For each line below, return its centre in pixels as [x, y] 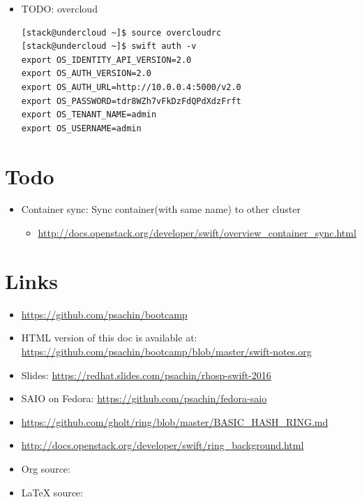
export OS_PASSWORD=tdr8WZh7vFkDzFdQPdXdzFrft [131, 101]
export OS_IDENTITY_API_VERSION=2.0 [106, 60]
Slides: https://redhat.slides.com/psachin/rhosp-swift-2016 [146, 375]
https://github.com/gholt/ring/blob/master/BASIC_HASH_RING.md [175, 421]
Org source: [46, 468]
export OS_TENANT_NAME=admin [89, 115]
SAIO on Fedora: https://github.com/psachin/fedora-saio [144, 398]
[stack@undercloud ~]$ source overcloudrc [121, 32]
